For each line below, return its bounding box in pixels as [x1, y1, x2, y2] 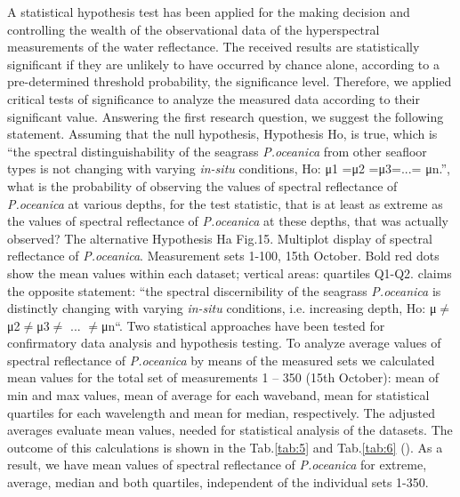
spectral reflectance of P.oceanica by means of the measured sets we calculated [7, 350, 435, 369]
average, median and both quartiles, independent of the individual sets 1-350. [7, 473, 429, 492]
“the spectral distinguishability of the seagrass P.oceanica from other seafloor [7, 141, 427, 160]
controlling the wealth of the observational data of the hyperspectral [7, 20, 380, 38]
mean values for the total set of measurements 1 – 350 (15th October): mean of [7, 368, 439, 387]
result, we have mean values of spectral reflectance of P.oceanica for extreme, [7, 455, 427, 474]
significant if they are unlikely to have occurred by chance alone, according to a [7, 54, 440, 73]
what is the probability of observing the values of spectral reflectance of [7, 176, 398, 195]
